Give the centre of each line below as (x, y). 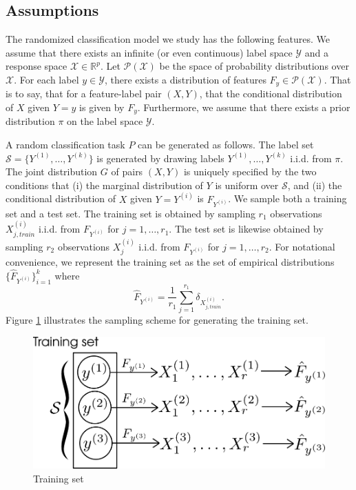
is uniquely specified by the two (250, 171)
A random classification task (65, 145)
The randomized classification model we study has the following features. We (168, 39)
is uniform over (247, 185)
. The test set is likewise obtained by (246, 229)
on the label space (105, 121)
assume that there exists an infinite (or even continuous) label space (149, 52)
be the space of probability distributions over (254, 66)
